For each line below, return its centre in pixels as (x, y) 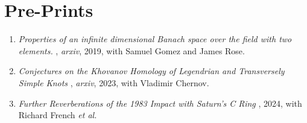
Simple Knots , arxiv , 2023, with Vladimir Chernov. (114, 82)
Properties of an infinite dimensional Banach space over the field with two (155, 39)
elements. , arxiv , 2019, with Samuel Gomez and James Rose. (131, 50)
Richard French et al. (58, 115)
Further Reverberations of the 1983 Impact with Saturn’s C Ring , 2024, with (160, 103)
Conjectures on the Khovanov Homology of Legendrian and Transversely (151, 71)
